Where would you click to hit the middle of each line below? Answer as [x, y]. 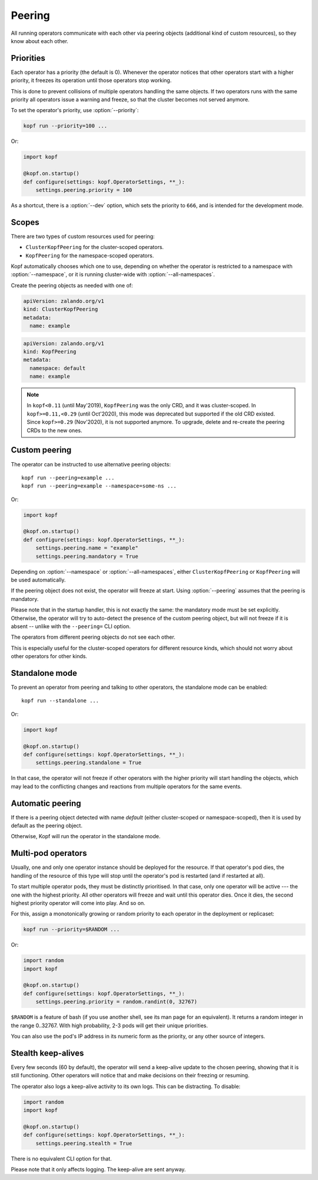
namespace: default [58, 368]
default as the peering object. [47, 826]
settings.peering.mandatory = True [87, 556]
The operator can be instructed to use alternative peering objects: [91, 464]
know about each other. [40, 41]
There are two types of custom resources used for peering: [83, 236]
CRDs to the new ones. [54, 430]
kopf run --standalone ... [60, 701]
